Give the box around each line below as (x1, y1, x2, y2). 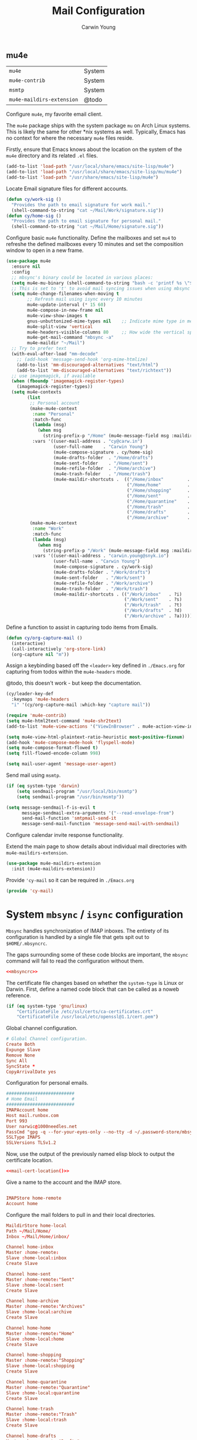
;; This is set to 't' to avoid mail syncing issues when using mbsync (11, 285, 191, 291)
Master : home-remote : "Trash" (6, 1411, 77, 1418)
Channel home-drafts (6, 1433, 57, 1439)
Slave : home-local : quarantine (6, 1390, 80, 1396)
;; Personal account (29, 400, 80, 406)
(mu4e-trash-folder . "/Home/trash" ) (53, 471, 151, 477)
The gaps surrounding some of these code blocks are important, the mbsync (6, 951, 189, 958)
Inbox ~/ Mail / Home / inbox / (6, 1233, 69, 1240)
